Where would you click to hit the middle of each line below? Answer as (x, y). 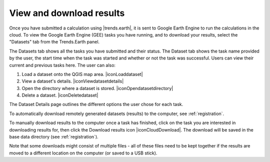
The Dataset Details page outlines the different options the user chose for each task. (96, 104)
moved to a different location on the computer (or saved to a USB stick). (83, 153)
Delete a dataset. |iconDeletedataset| (60, 95)
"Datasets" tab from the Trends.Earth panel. (54, 42)
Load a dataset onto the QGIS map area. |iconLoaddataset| (82, 74)
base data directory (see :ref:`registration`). (54, 137)
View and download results (67, 13)
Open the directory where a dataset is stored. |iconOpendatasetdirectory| (97, 88)
